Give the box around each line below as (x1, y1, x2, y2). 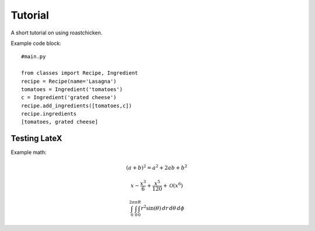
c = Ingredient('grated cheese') (21, 94, 117, 101)
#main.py (21, 53, 46, 60)
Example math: (10, 149, 47, 156)
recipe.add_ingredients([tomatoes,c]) (21, 102, 132, 109)
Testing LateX (10, 134, 62, 143)
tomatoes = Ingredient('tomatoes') (21, 86, 123, 93)
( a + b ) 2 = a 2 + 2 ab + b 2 (126, 163, 188, 171)
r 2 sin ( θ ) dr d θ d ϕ (141, 204, 185, 212)
